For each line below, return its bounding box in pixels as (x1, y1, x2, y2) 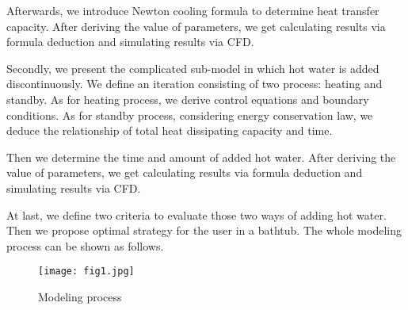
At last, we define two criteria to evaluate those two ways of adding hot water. (6, 206, 387, 223)
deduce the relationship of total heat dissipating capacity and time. (6, 122, 333, 139)
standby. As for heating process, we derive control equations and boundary (6, 90, 369, 107)
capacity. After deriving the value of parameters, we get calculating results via (6, 17, 386, 34)
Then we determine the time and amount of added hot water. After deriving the (6, 148, 396, 165)
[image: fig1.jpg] (38, 266, 135, 277)
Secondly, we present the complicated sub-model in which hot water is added (6, 59, 379, 76)
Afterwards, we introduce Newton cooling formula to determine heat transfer (6, 2, 379, 18)
